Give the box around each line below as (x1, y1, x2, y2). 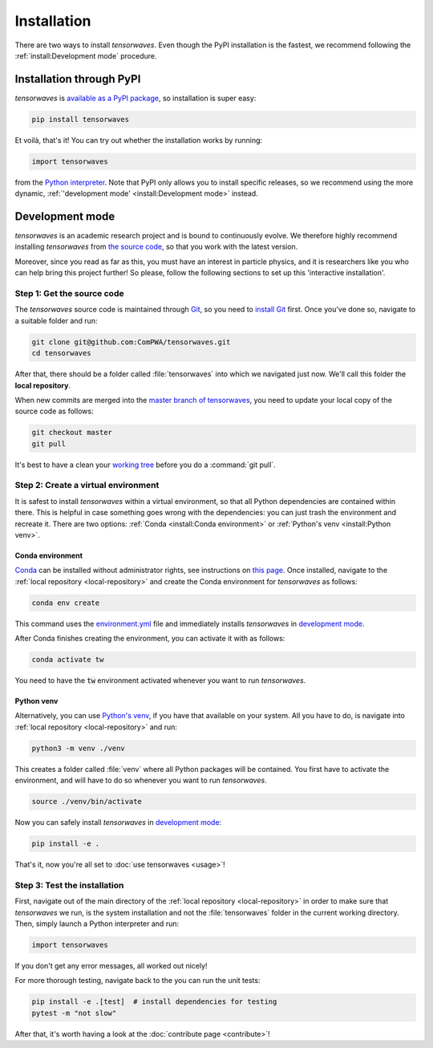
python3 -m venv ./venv (31, 743, 126, 753)
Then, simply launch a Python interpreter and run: (14, 919, 180, 928)
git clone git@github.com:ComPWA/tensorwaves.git (31, 337, 231, 347)
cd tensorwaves (31, 349, 91, 358)
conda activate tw (31, 655, 104, 664)
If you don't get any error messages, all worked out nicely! (14, 961, 208, 971)
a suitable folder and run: (14, 315, 98, 325)
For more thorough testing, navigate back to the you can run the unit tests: (14, 976, 261, 985)
